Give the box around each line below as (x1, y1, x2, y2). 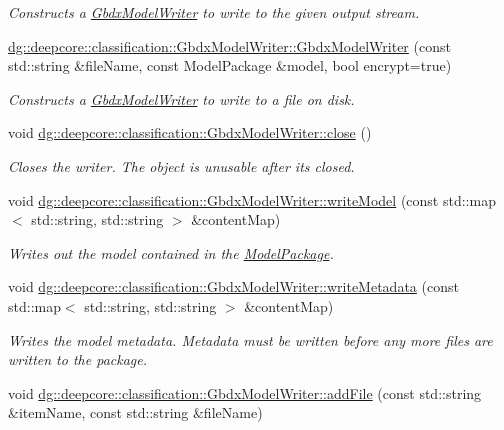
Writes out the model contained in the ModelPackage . (8, 242, 334, 263)
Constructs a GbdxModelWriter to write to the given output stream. (8, 2, 420, 22)
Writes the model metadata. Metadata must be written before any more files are (8, 329, 493, 350)
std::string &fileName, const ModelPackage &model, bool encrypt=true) (8, 55, 452, 76)
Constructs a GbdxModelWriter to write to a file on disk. (8, 88, 355, 109)
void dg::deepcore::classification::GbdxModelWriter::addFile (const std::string (8, 382, 482, 403)
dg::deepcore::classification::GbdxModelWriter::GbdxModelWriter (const (8, 35, 451, 56)
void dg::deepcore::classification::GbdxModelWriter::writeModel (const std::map (8, 189, 496, 210)
